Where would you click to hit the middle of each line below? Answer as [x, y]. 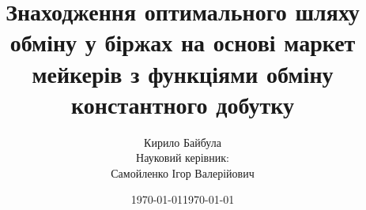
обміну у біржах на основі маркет [183, 42]
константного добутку [183, 104]
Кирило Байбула [183, 142]
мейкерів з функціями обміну [183, 73]
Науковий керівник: [183, 157]
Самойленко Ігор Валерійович [183, 172]
